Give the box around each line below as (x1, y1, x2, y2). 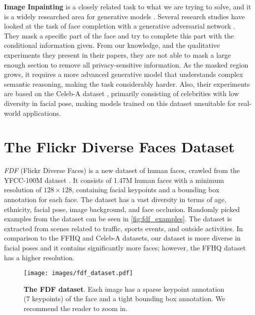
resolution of (4, 184, 41, 195)
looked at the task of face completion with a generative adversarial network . (4, 21, 235, 31)
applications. (23, 107, 61, 118)
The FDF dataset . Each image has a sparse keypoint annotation (24, 283, 224, 294)
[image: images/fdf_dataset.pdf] (24, 270, 133, 277)
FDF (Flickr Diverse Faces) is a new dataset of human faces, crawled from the (4, 165, 240, 175)
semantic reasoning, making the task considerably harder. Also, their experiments (4, 78, 250, 89)
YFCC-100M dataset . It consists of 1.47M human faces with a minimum (4, 175, 224, 185)
